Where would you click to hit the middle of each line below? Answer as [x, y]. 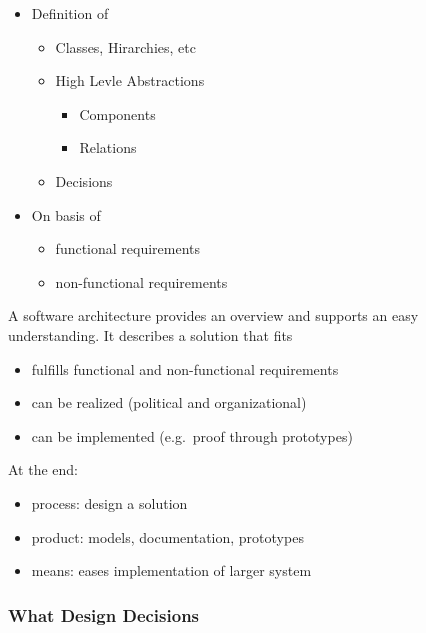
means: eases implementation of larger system [171, 570]
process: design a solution [109, 502]
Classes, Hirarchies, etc [125, 46]
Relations [108, 147]
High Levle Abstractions [130, 80]
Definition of [70, 13]
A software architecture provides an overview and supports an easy [213, 315]
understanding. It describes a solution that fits [150, 334]
